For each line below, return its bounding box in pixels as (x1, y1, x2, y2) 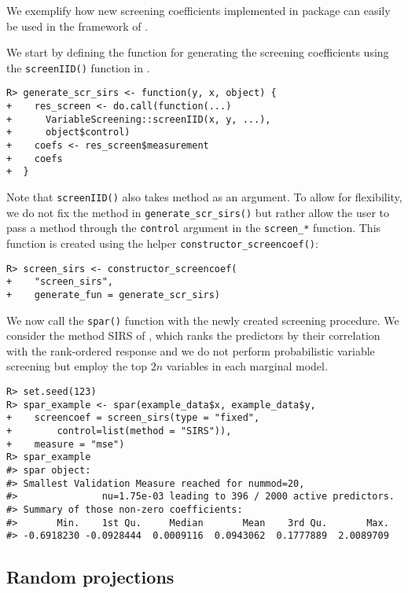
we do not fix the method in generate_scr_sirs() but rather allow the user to (6, 204, 390, 220)
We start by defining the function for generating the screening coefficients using (6, 44, 389, 61)
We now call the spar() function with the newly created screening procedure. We (6, 311, 399, 328)
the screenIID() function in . (6, 59, 150, 76)
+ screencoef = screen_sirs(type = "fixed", (6, 412, 260, 424)
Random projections (6, 565, 175, 589)
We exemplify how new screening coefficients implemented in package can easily (6, 2, 391, 18)
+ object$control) (6, 127, 130, 138)
